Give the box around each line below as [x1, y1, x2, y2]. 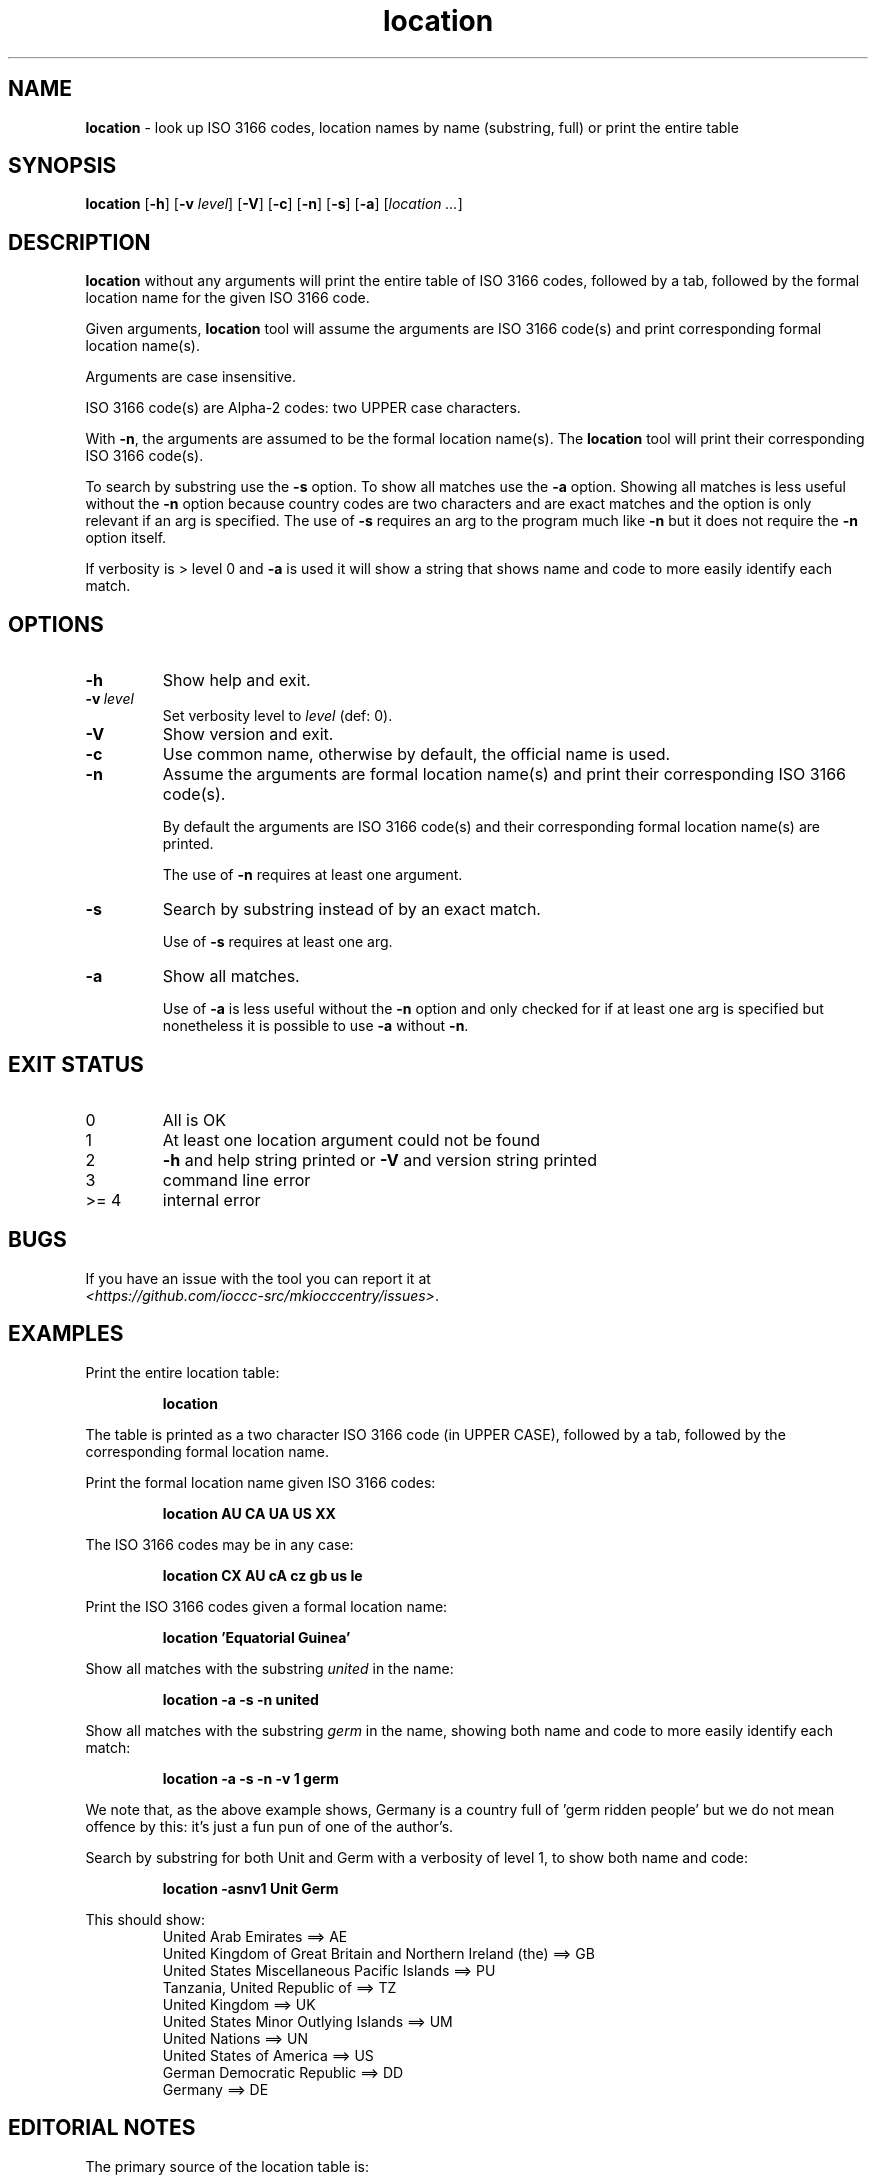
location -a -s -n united [162, 1690, 319, 1708]
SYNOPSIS [8, 153, 117, 179]
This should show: [85, 1910, 205, 1928]
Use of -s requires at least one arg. [162, 933, 393, 951]
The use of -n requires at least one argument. [162, 866, 463, 884]
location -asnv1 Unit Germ [162, 1879, 339, 1897]
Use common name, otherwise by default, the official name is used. [162, 744, 671, 765]
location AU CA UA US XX [162, 1504, 336, 1522]
